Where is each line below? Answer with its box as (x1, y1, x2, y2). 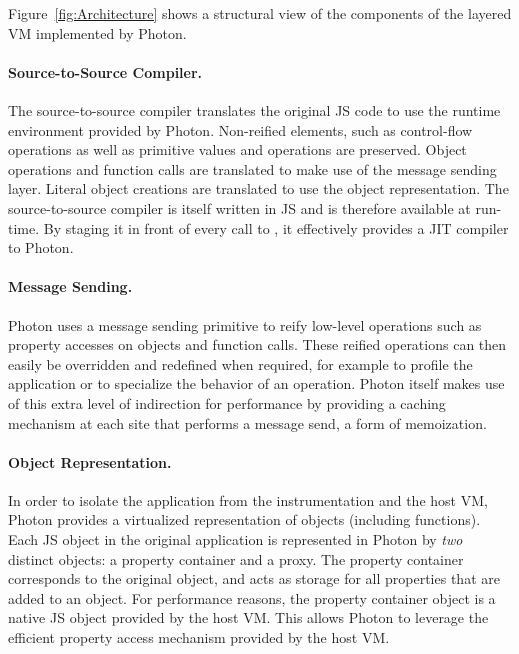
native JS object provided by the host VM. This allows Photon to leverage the (8, 607, 489, 628)
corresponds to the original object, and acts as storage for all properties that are (8, 568, 500, 589)
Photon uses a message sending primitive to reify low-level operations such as (8, 314, 482, 335)
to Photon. (8, 237, 74, 258)
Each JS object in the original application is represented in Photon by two (8, 529, 463, 550)
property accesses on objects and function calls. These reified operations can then (8, 334, 507, 355)
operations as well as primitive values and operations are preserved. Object (8, 139, 467, 160)
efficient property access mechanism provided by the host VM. (8, 627, 390, 648)
